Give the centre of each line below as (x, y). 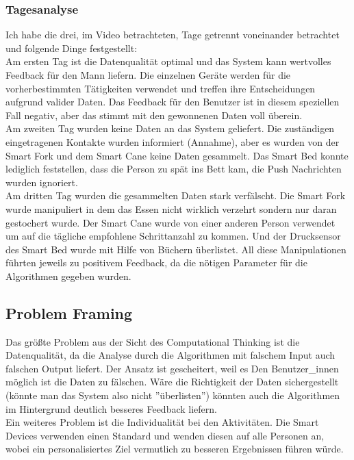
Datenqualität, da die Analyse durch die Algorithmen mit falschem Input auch (170, 355)
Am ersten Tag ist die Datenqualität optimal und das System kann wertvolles (168, 61)
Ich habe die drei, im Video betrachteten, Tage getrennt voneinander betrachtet (173, 35)
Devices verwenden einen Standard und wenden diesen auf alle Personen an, (165, 435)
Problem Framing (69, 312)
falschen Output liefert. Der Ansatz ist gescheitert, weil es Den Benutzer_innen (172, 368)
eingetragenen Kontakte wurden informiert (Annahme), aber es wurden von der (173, 141)
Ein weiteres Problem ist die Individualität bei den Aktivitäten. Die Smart (162, 422)
